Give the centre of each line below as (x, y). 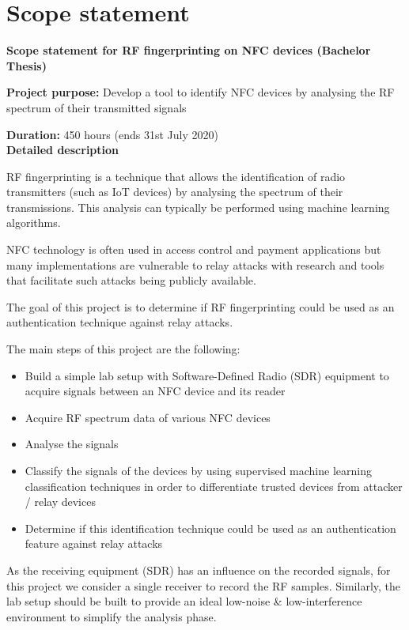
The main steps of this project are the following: (123, 349)
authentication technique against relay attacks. (120, 322)
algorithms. (34, 223)
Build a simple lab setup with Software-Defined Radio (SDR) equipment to (207, 375)
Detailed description (63, 150)
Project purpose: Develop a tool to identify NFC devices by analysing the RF (201, 92)
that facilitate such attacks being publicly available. (131, 280)
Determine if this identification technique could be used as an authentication (210, 528)
